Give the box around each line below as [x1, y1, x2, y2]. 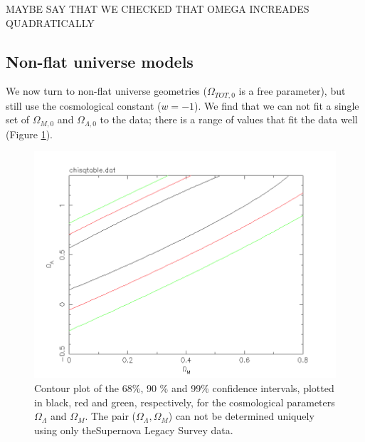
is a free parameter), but [238, 83, 346, 98]
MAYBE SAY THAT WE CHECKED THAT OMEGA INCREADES [6, 1, 310, 16]
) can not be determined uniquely [168, 408, 314, 423]
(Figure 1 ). [6, 126, 53, 141]
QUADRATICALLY [6, 15, 95, 30]
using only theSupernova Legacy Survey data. [34, 422, 233, 437]
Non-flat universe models [6, 50, 194, 72]
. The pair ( [85, 408, 137, 423]
